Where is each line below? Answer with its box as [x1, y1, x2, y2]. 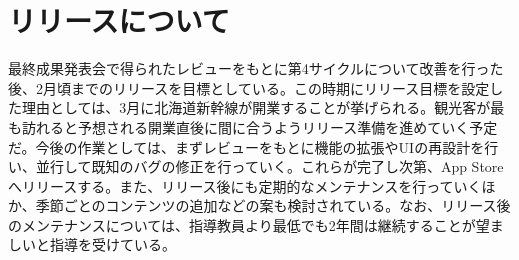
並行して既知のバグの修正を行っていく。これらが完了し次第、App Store [35, 156, 504, 177]
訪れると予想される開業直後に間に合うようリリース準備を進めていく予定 [21, 116, 498, 137]
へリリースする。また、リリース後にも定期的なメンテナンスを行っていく [8, 175, 482, 196]
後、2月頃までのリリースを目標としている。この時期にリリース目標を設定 [8, 77, 490, 98]
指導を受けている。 [49, 234, 176, 255]
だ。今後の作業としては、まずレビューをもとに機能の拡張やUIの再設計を [8, 136, 485, 157]
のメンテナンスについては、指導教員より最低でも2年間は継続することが [8, 214, 476, 235]
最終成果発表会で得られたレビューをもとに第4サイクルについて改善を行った [8, 58, 504, 79]
